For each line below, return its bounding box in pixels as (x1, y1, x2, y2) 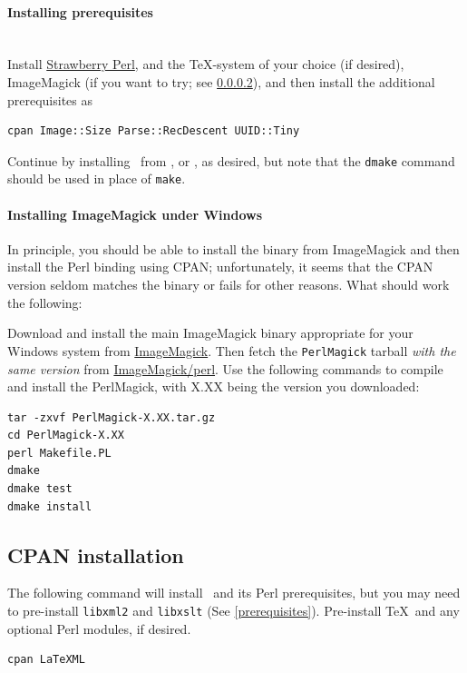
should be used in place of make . (7, 169, 186, 188)
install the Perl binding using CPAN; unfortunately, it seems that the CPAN (7, 257, 433, 276)
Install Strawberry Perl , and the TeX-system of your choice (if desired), (7, 54, 404, 74)
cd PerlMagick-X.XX (7, 429, 124, 442)
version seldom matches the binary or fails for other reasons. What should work (7, 275, 450, 294)
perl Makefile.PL (7, 446, 112, 460)
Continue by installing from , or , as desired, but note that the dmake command (7, 151, 455, 170)
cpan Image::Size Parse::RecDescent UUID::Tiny (7, 124, 300, 138)
